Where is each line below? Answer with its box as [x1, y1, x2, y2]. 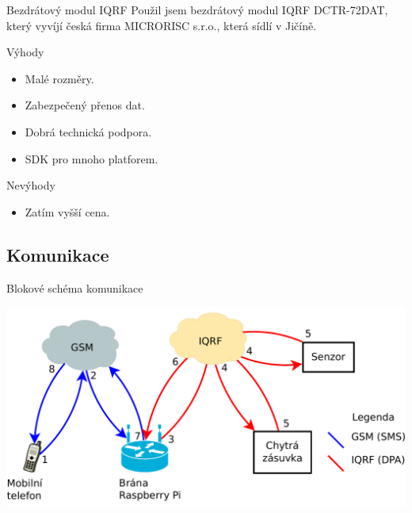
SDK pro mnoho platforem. [25, 150, 158, 167]
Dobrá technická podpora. [25, 123, 152, 140]
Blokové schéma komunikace [6, 279, 143, 296]
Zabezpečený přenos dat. [25, 97, 145, 113]
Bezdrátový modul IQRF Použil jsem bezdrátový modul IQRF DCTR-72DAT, [6, 2, 388, 17]
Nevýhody [6, 177, 55, 193]
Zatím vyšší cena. [25, 203, 110, 220]
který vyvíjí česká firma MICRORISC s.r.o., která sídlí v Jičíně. [6, 17, 317, 33]
